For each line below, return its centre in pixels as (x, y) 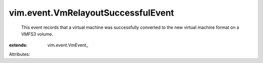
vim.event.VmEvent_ (68, 45)
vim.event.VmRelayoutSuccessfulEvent (92, 13)
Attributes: (19, 54)
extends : (18, 45)
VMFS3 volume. (37, 34)
